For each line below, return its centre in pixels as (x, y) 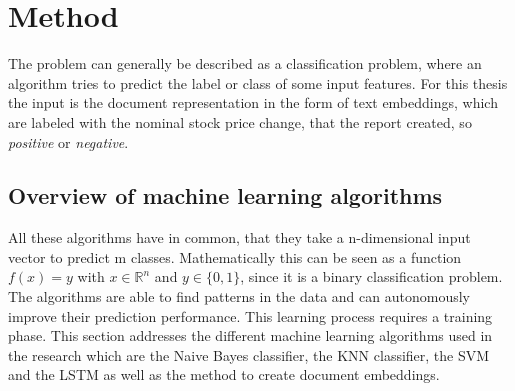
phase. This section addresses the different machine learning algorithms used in (250, 335)
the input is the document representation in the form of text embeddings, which (253, 102)
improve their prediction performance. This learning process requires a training (250, 315)
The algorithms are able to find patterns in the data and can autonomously (239, 296)
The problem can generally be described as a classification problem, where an (245, 63)
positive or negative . (68, 141)
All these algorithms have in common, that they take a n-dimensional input (239, 237)
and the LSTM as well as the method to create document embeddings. (224, 374)
